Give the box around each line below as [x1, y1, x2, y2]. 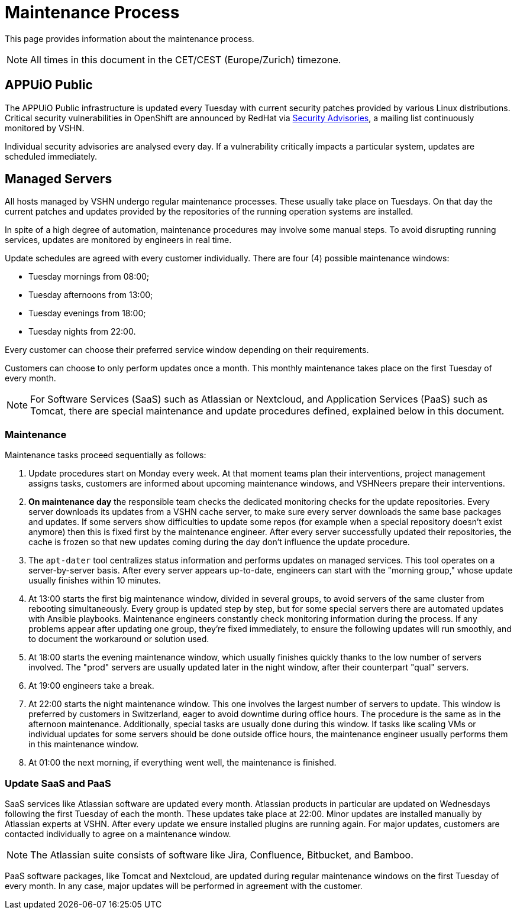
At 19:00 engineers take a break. [28, 680, 154, 691]
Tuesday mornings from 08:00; [28, 271, 150, 282]
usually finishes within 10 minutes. [28, 575, 161, 586]
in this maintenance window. [28, 739, 139, 750]
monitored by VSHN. [5, 122, 85, 133]
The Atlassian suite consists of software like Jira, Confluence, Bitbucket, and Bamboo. [30, 848, 413, 861]
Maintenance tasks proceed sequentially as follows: [5, 450, 206, 461]
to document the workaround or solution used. [28, 634, 209, 644]
